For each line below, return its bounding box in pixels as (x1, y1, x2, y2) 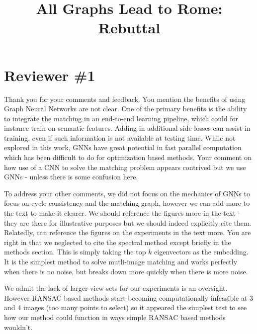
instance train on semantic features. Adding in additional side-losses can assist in (4, 123, 251, 133)
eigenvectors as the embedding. (154, 247, 249, 257)
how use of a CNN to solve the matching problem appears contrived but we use (4, 162, 246, 172)
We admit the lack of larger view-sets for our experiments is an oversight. (4, 283, 228, 293)
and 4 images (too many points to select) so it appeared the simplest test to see (4, 302, 247, 313)
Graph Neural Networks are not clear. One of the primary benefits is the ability (4, 103, 247, 114)
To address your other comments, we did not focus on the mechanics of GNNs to (4, 188, 250, 198)
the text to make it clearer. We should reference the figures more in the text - (4, 208, 241, 218)
